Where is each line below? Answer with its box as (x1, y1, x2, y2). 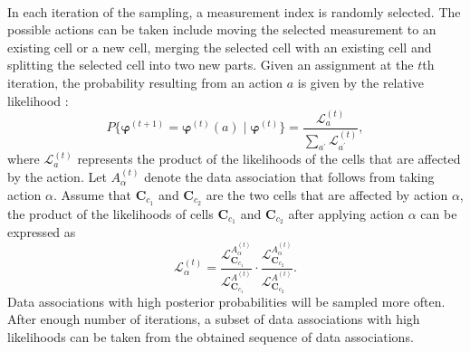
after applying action (288, 204, 405, 223)
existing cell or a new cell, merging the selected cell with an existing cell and (7, 37, 432, 56)
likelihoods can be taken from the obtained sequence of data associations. (7, 327, 414, 346)
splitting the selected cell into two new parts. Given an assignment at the (7, 55, 414, 74)
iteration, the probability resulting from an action (7, 72, 283, 91)
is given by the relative (297, 72, 425, 91)
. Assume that (53, 185, 132, 204)
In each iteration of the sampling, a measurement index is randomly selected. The (7, 2, 461, 21)
